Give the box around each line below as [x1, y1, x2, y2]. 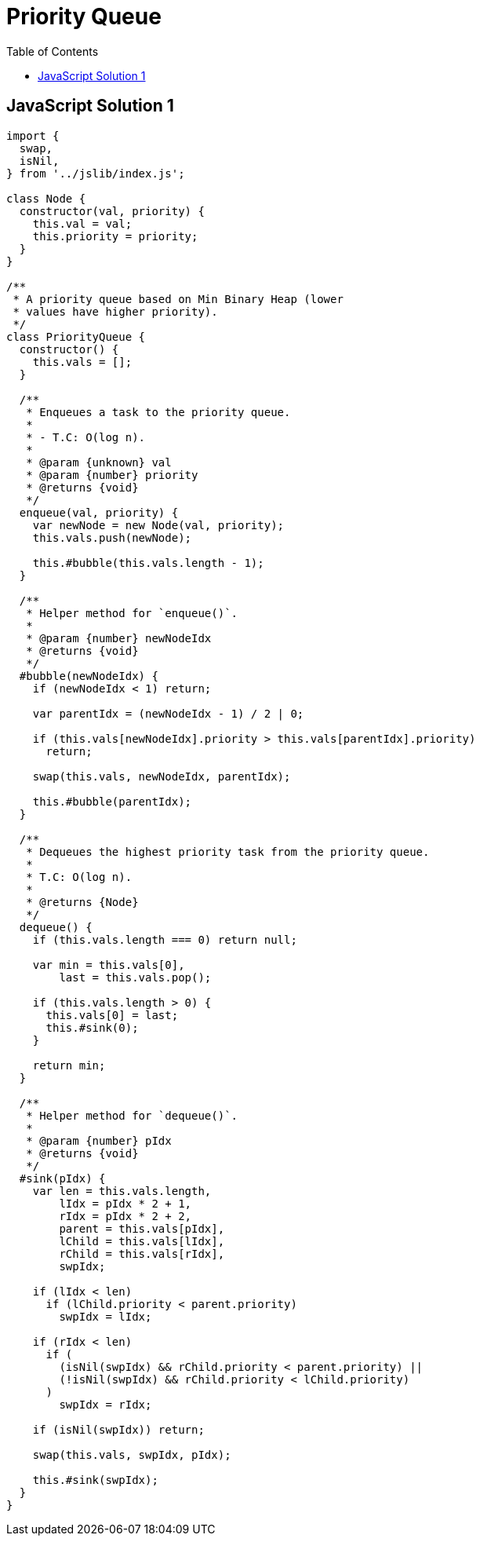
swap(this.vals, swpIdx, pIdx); [32, 1448, 231, 1461]
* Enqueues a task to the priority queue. [26, 405, 291, 418]
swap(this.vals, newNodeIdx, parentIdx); [32, 769, 291, 783]
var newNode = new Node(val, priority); [32, 518, 285, 532]
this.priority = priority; [32, 229, 198, 243]
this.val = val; [32, 217, 133, 230]
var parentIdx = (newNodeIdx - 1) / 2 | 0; [32, 707, 304, 720]
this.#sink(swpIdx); [32, 1473, 158, 1486]
